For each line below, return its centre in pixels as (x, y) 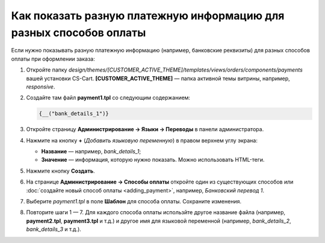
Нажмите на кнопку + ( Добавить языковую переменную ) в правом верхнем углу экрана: (142, 140)
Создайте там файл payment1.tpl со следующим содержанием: (108, 98)
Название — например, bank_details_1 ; (91, 152)
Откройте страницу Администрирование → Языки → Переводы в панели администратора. (145, 129)
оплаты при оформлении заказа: (53, 59)
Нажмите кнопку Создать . (61, 171)
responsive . (41, 87)
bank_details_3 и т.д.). (54, 229)
